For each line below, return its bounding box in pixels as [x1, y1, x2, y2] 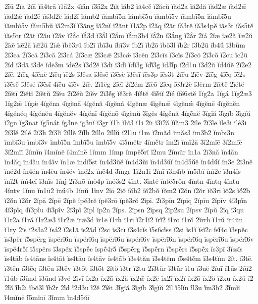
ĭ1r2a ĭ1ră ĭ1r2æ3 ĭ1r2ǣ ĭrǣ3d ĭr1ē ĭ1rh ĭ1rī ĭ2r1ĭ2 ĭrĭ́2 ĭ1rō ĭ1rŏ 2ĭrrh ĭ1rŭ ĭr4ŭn [4, 214, 243, 225]
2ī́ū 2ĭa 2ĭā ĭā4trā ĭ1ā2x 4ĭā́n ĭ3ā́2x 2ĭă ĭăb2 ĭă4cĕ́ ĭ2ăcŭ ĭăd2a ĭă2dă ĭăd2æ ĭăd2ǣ [4, 1, 247, 11]
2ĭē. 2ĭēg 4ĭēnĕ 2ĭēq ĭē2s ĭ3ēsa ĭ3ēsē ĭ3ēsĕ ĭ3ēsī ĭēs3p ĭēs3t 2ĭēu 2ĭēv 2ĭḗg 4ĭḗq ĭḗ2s [4, 69, 246, 79]
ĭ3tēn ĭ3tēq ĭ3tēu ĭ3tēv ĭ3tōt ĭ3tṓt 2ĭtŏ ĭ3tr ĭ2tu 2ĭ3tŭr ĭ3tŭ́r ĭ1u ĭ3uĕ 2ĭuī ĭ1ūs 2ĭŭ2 [4, 263, 252, 273]
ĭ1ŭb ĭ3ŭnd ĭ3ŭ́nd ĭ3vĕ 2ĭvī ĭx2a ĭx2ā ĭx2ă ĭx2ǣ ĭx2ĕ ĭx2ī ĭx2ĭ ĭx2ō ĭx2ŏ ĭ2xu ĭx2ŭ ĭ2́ [4, 272, 254, 283]
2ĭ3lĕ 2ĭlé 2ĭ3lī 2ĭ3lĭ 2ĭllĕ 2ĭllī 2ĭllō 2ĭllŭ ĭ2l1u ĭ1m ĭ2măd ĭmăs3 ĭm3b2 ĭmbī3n [4, 127, 235, 137]
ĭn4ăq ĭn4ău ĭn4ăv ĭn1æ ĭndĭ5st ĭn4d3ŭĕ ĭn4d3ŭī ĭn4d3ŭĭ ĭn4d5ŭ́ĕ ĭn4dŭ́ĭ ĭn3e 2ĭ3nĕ [4, 156, 253, 166]
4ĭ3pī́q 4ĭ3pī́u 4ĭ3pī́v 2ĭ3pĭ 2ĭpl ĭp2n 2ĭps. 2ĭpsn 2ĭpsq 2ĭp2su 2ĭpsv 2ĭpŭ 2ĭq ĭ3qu [4, 204, 244, 215]
